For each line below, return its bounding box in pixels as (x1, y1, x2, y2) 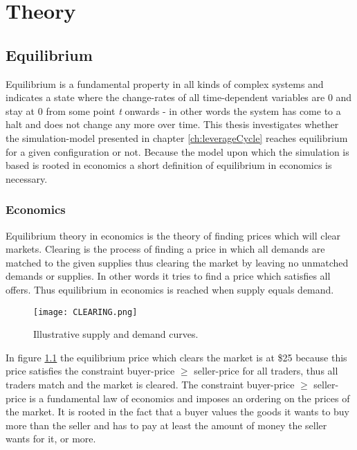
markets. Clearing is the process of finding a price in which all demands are (6, 242, 325, 256)
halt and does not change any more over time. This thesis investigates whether (6, 117, 339, 132)
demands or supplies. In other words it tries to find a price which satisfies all (6, 269, 331, 283)
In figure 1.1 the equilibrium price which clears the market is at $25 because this (6, 350, 347, 364)
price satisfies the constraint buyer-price (6, 363, 175, 378)
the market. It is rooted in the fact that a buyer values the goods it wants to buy (6, 404, 350, 419)
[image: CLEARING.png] (33, 307, 138, 317)
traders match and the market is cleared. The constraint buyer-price (6, 377, 295, 391)
